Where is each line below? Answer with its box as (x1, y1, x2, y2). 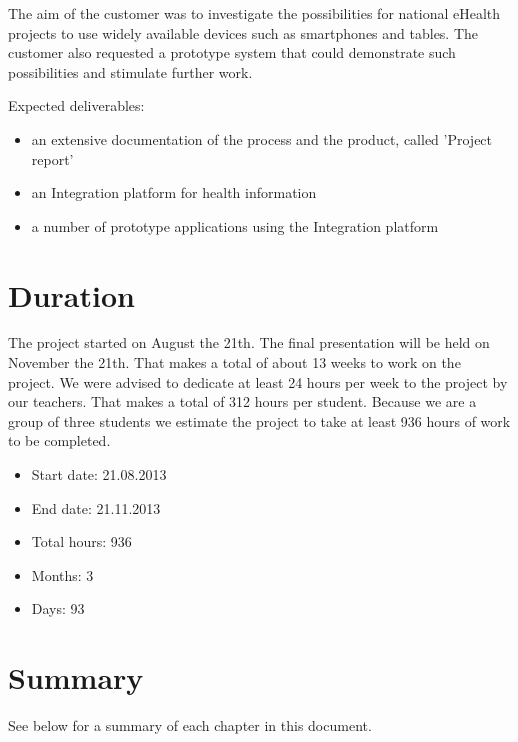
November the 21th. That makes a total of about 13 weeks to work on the (8, 352, 461, 373)
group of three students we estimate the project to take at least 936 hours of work (8, 410, 511, 431)
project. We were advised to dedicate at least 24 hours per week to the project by (8, 371, 508, 392)
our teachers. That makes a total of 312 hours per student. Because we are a (8, 391, 477, 412)
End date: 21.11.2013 (31, 497, 161, 518)
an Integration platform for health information (31, 182, 317, 203)
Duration (8, 274, 135, 315)
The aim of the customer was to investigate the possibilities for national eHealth (8, 3, 501, 23)
